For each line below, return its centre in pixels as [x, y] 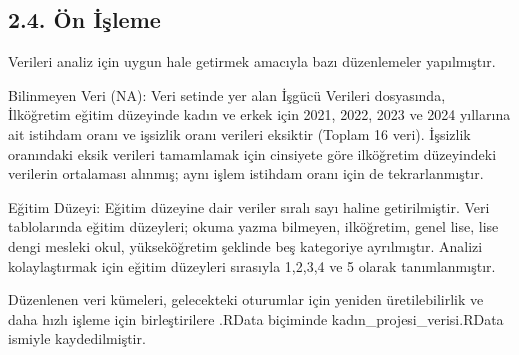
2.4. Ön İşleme [84, 19]
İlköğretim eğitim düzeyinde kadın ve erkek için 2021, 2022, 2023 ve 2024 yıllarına [259, 114]
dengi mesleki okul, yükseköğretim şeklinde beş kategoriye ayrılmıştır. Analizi [245, 245]
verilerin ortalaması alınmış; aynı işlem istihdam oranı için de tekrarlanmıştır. [246, 173]
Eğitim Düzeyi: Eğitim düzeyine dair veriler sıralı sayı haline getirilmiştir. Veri [249, 206]
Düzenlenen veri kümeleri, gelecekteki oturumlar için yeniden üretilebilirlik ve [246, 299]
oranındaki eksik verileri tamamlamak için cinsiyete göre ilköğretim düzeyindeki [252, 153]
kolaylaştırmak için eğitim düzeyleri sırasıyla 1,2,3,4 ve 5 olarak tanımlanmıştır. [252, 265]
